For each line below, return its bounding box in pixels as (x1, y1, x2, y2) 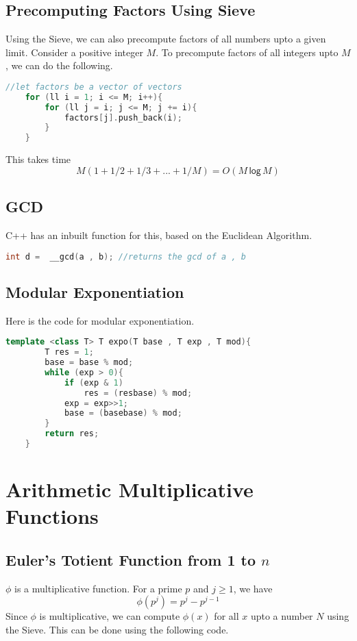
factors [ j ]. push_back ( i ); (64, 112, 182, 123)
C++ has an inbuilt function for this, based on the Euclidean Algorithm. (5, 228, 312, 242)
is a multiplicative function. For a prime (14, 581, 182, 595)
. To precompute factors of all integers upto (156, 45, 338, 59)
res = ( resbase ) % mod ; (84, 388, 193, 398)
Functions (5, 502, 99, 530)
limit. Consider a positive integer (5, 45, 143, 59)
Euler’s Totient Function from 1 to (5, 549, 256, 570)
